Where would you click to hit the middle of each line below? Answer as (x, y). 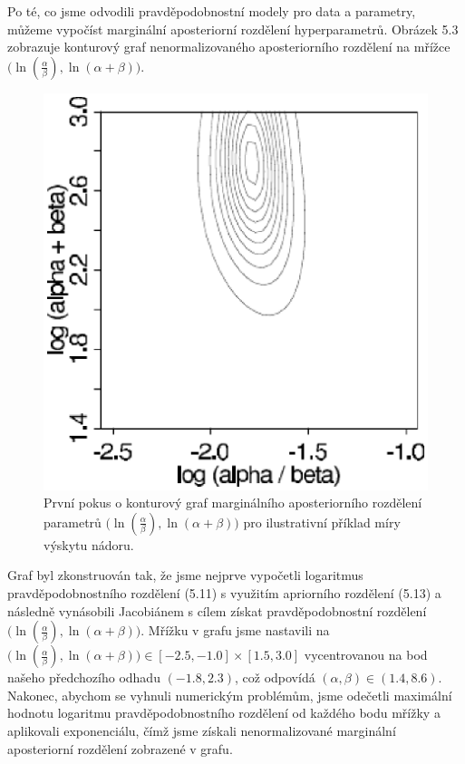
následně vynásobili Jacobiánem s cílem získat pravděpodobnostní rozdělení (217, 610)
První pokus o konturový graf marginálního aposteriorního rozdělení (233, 503)
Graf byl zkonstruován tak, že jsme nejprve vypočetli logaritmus (185, 575)
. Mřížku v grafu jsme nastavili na (235, 630)
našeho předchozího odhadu (84, 677)
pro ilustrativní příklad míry (322, 522)
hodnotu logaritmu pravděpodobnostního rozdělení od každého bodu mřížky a (224, 713)
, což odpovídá (275, 677)
